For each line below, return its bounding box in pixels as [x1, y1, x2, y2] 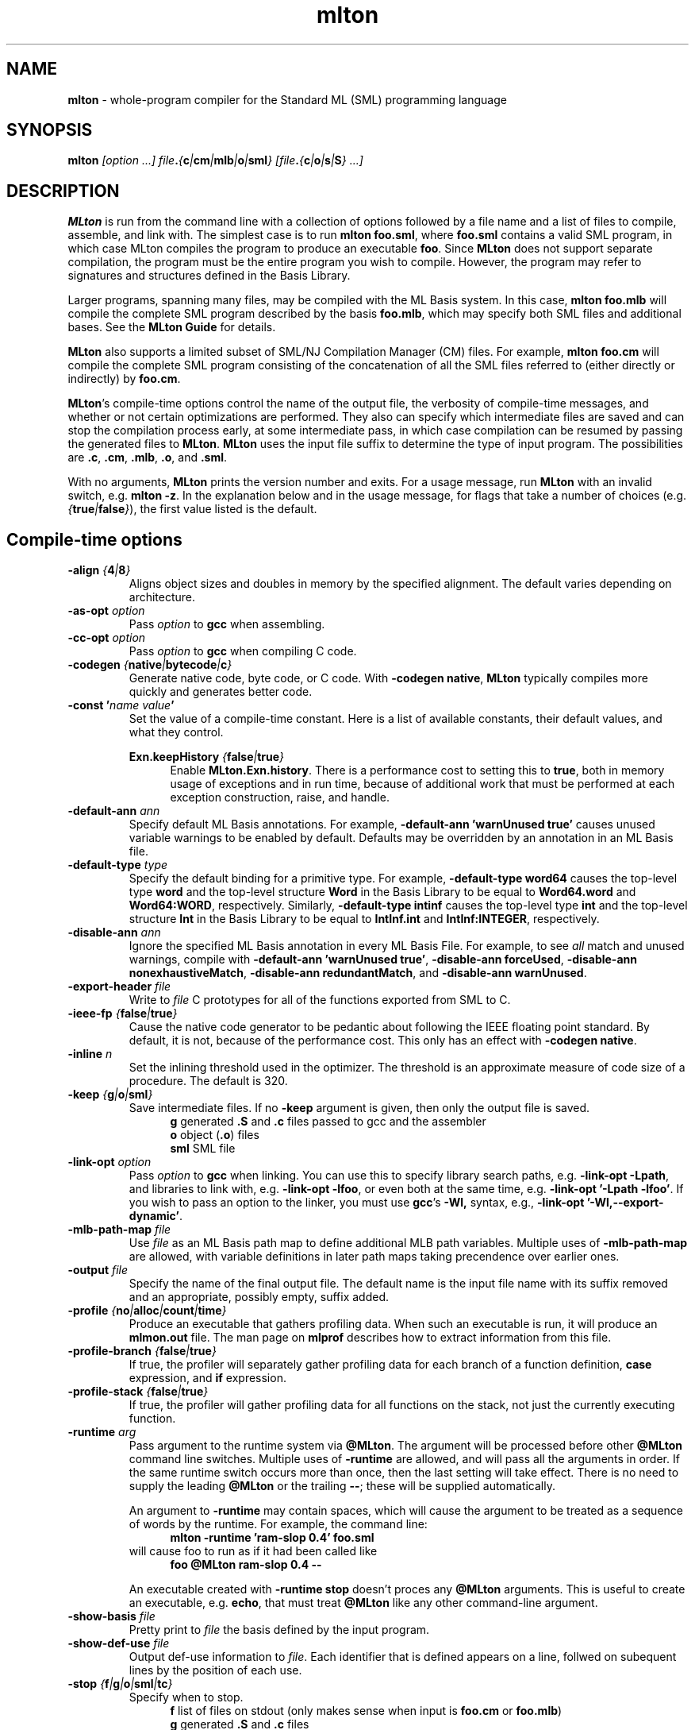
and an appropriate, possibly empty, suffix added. [129, 1290, 390, 1304]
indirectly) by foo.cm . [67, 372, 181, 386]
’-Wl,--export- [586, 1195, 664, 1210]
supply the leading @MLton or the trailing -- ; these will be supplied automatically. [129, 1479, 555, 1493]
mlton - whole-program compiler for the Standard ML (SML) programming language [67, 92, 507, 106]
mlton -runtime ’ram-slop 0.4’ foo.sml [170, 1531, 374, 1545]
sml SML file [170, 1141, 236, 1156]
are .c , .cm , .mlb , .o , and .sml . [67, 450, 228, 465]
